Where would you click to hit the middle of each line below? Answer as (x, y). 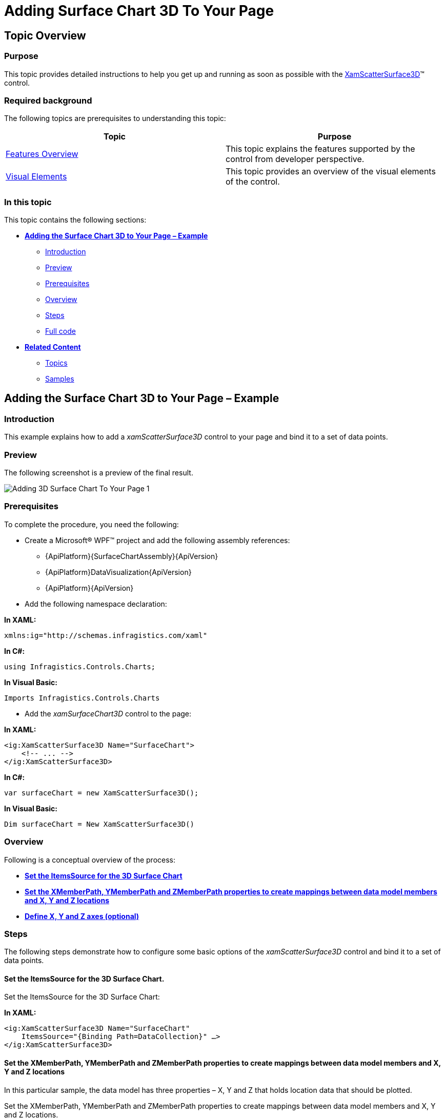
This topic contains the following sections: (75, 220)
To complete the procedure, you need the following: (92, 524)
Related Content (53, 347)
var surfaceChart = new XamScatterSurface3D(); (102, 793)
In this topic (28, 202)
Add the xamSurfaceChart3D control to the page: (108, 713)
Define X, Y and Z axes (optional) (82, 916)
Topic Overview (45, 35)
